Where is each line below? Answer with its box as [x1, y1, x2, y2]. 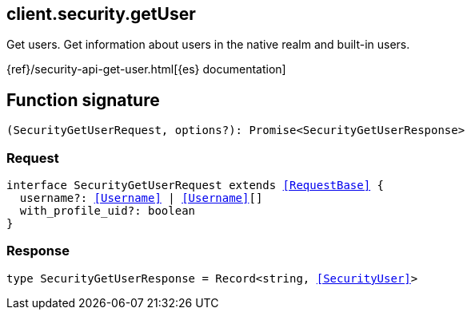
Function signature [6, 89, 160, 110]
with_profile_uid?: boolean [19, 204, 196, 218]
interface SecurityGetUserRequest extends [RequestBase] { [6, 179, 385, 192]
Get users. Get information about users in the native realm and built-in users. [6, 38, 410, 52]
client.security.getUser [6, 4, 196, 24]
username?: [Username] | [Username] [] [19, 192, 263, 205]
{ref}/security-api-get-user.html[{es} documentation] [6, 62, 286, 77]
